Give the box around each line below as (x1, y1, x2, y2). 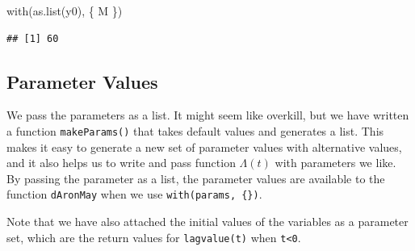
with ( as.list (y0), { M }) (6, 2, 123, 19)
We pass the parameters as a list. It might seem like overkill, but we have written (6, 107, 409, 123)
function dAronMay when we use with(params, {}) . (6, 186, 262, 203)
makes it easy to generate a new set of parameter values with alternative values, (6, 138, 402, 155)
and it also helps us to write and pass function (6, 154, 236, 171)
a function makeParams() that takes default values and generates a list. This (6, 122, 384, 139)
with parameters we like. (275, 154, 396, 171)
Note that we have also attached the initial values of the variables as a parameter (6, 213, 409, 230)
